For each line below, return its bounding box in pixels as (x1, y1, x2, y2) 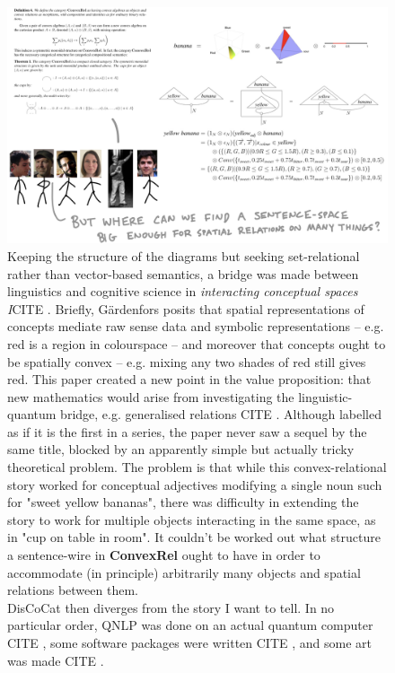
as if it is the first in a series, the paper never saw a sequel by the (7, 422, 367, 441)
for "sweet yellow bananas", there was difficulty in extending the (7, 493, 359, 511)
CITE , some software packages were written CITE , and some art (7, 634, 372, 651)
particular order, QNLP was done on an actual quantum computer (7, 616, 373, 634)
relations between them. (7, 581, 138, 599)
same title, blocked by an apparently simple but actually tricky (7, 440, 355, 459)
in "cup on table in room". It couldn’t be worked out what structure (7, 528, 381, 546)
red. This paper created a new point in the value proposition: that (7, 370, 372, 389)
